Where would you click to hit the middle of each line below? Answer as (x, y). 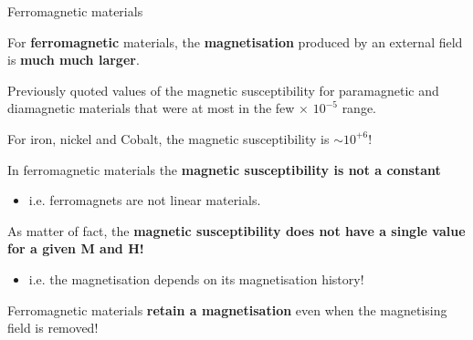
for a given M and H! (76, 248)
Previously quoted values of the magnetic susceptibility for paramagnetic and (223, 90)
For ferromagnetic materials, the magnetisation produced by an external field (235, 41)
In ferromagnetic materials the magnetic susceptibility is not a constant (224, 169)
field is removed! (53, 328)
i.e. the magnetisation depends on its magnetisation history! (196, 278)
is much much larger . (74, 60)
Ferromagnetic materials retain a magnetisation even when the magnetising (227, 309)
